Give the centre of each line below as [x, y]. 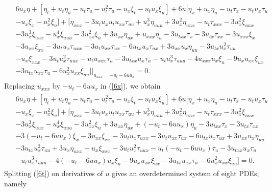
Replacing [20, 86]
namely [15, 183]
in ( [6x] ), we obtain [130, 86]
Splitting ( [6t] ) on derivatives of [54, 173]
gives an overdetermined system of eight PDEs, [186, 173]
